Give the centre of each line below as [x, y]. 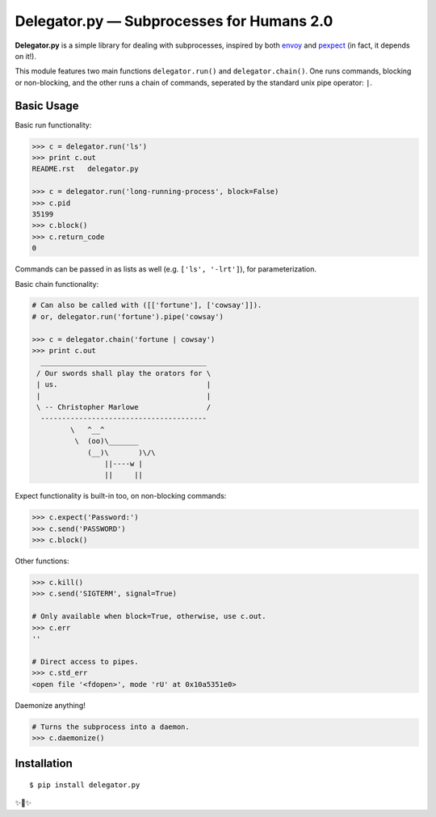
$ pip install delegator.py [85, 785]
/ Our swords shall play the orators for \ [124, 373]
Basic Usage [47, 105]
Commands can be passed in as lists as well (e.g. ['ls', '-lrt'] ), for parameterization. [166, 269]
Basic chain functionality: [57, 284]
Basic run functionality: [53, 124]
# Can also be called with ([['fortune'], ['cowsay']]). [147, 305]
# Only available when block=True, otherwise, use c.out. [149, 617]
